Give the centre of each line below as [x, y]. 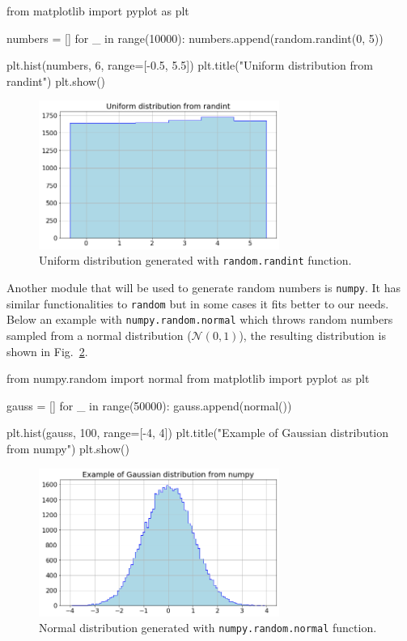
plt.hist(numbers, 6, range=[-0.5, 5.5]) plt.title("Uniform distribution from [190, 65]
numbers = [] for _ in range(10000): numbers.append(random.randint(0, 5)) [195, 38]
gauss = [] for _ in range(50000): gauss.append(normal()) [149, 405]
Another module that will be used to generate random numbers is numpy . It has [203, 287]
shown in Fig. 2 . [47, 351]
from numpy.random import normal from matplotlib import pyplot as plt [188, 378]
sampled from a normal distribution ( [99, 335]
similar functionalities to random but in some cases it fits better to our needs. [198, 303]
